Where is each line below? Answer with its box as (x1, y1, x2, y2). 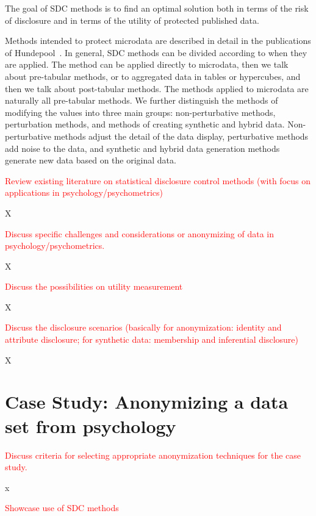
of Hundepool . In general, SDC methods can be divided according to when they (5, 46, 307, 59)
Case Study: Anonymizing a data (5, 389, 289, 414)
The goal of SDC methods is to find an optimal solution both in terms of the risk (5, 2, 309, 14)
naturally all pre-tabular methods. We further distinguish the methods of (5, 94, 278, 107)
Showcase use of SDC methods (5, 501, 119, 514)
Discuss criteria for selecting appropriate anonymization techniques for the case (5, 448, 301, 461)
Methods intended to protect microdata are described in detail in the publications (5, 34, 311, 47)
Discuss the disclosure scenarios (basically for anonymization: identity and (5, 321, 282, 334)
